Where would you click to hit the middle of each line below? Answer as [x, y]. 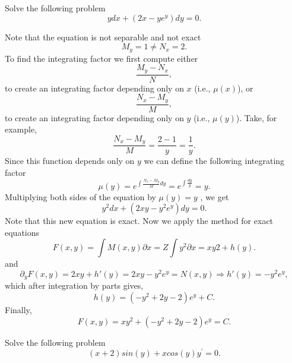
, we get [215, 196]
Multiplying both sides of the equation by [80, 196]
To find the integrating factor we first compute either [101, 58]
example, [21, 129]
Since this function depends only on [70, 161]
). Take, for [256, 117]
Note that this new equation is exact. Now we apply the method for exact [139, 221]
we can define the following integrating [214, 161]
